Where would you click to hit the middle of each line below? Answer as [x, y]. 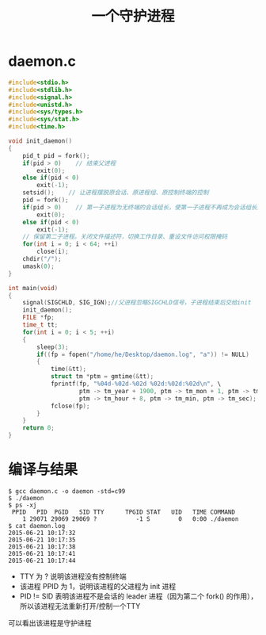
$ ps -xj [23, 505]
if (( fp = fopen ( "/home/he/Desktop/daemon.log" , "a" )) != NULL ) [143, 354]
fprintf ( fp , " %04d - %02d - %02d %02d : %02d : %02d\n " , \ [136, 384]
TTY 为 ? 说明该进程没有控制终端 [73, 576]
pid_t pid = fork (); [56, 155]
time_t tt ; [40, 325]
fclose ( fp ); [70, 406]
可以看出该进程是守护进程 [50, 623]
